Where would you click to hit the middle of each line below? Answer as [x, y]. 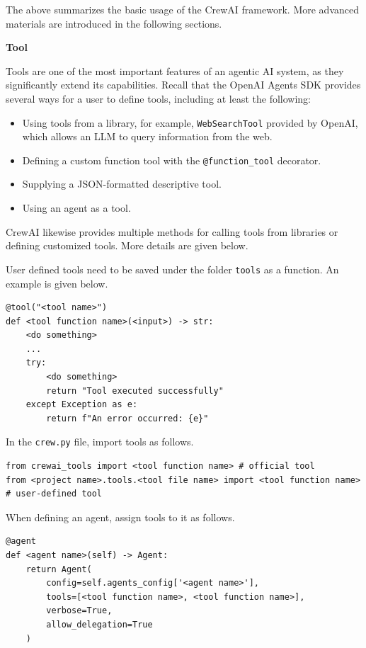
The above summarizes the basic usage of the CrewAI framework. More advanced [182, 9]
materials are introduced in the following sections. [114, 23]
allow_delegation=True [99, 625]
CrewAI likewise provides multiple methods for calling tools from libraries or [172, 231]
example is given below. [57, 283]
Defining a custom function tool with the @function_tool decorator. [172, 160]
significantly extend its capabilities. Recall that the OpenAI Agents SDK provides [183, 85]
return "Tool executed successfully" [135, 391]
